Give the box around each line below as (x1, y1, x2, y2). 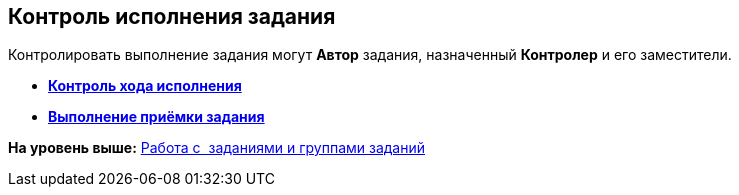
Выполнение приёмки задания (48, 108, 265, 126)
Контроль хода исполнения (48, 77, 242, 95)
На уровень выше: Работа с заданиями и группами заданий (8, 139, 426, 157)
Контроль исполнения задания (8, 4, 336, 29)
